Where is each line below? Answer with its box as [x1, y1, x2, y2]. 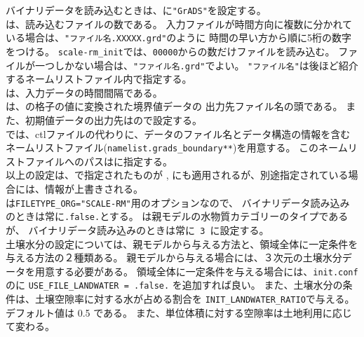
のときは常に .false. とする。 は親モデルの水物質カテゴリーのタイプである [6, 209, 349, 223]
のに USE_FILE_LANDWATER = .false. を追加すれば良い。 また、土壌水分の [6, 277, 343, 292]
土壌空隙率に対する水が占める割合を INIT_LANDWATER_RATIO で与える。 [34, 291, 355, 306]
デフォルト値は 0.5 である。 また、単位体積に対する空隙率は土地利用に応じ [6, 305, 352, 319]
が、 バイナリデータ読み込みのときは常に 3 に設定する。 [6, 222, 269, 237]
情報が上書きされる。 [44, 181, 143, 196]
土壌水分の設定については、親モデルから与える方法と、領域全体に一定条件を [6, 236, 358, 251]
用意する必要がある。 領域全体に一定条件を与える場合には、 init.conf [34, 263, 358, 278]
